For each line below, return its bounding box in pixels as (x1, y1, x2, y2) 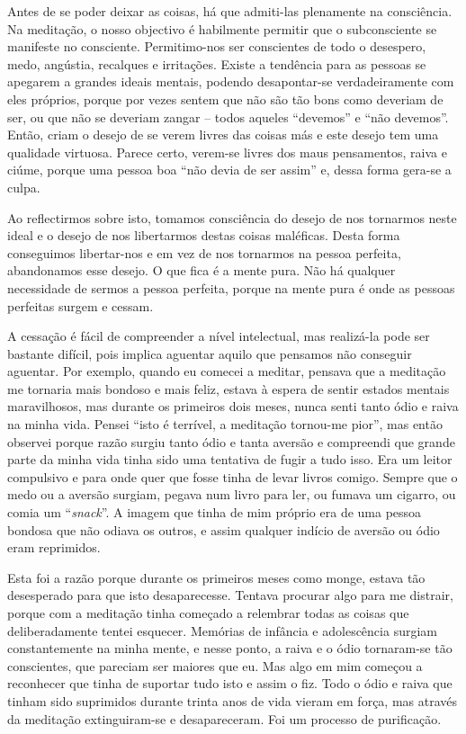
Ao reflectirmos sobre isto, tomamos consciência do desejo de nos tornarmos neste (7, 208, 457, 227)
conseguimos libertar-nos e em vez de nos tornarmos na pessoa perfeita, (7, 243, 401, 262)
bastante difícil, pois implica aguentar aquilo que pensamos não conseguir (7, 344, 412, 363)
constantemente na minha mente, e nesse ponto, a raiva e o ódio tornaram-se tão (7, 639, 453, 658)
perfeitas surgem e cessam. (7, 296, 154, 315)
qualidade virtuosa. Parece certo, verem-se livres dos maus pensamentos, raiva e (7, 142, 447, 161)
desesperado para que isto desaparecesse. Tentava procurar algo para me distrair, (7, 586, 453, 604)
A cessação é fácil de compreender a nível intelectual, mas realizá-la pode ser (7, 327, 430, 345)
